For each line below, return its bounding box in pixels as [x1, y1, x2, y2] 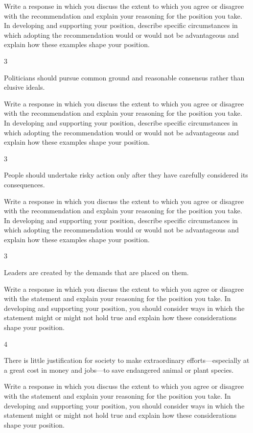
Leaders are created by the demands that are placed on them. [4, 267, 189, 278]
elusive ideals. [4, 82, 45, 92]
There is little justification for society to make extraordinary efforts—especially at [4, 355, 250, 365]
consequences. [4, 179, 45, 189]
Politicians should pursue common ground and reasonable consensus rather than [4, 72, 245, 82]
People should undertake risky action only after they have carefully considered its [4, 170, 248, 180]
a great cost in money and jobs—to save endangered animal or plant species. [4, 364, 234, 375]
